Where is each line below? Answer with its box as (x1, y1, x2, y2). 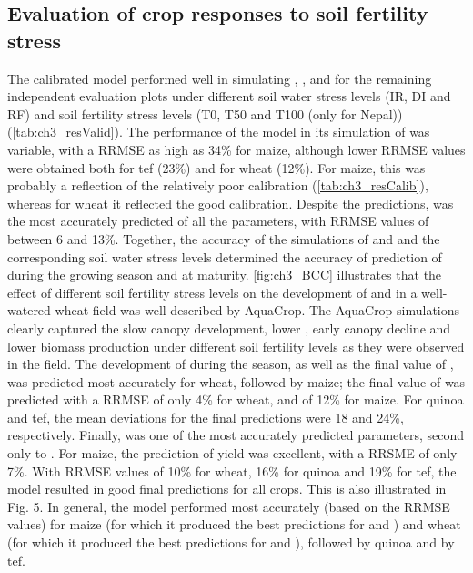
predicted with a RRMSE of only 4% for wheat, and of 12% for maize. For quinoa (7, 390, 464, 409)
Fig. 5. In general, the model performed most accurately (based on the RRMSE (7, 496, 450, 516)
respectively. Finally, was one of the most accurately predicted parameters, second (7, 425, 465, 445)
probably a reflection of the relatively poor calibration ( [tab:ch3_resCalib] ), (7, 176, 428, 195)
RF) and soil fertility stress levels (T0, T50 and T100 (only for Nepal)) (7, 104, 403, 123)
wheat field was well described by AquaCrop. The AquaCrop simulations (55, 301, 460, 320)
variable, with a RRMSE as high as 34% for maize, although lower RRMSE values (7, 139, 466, 159)
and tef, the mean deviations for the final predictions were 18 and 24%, (7, 407, 404, 426)
